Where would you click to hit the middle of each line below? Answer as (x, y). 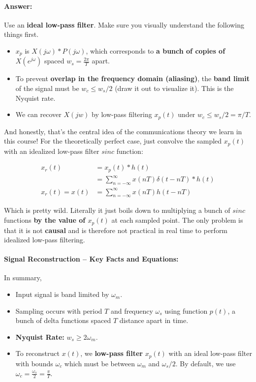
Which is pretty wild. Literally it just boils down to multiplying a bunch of (117, 210)
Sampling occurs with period (59, 310)
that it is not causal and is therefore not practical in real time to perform (116, 230)
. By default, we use (206, 363)
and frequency (132, 310)
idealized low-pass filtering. (45, 240)
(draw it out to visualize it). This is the (174, 88)
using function (186, 310)
